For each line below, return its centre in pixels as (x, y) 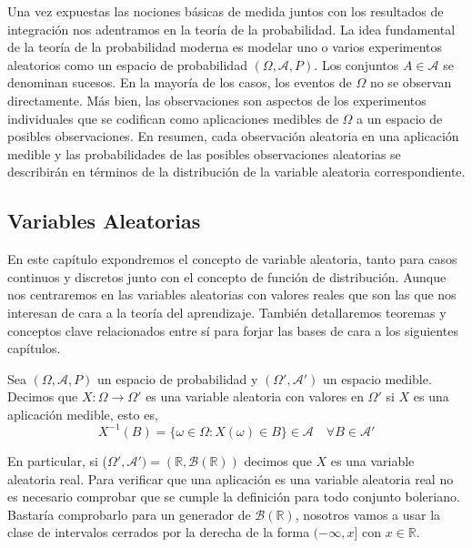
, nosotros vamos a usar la (368, 514)
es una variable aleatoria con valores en (255, 396)
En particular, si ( (58, 460)
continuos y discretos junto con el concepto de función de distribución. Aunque (227, 276)
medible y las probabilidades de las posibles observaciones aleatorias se (204, 153)
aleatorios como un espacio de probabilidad (127, 64)
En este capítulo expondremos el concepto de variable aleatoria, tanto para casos (232, 259)
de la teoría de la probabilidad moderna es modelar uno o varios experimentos (225, 47)
